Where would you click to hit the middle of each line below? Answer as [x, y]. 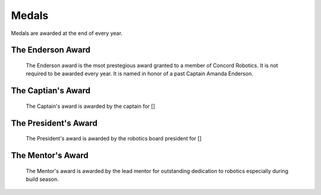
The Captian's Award [51, 91]
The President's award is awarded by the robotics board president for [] [114, 139]
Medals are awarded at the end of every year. [67, 33]
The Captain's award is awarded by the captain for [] [91, 106]
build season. [42, 179]
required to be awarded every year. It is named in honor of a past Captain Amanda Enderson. [140, 73]
